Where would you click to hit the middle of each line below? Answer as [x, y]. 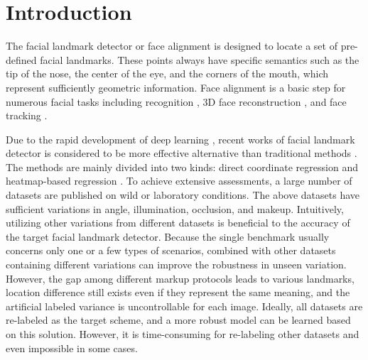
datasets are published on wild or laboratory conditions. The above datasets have [183, 195]
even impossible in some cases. [72, 348]
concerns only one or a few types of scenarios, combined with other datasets [171, 250]
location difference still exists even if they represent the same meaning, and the [178, 292]
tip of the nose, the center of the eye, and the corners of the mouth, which [167, 73]
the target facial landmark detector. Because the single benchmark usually [168, 236]
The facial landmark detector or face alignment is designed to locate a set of [172, 46]
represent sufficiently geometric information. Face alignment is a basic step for [176, 87]
